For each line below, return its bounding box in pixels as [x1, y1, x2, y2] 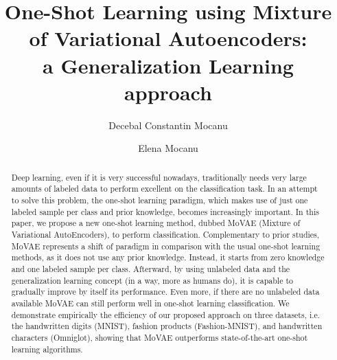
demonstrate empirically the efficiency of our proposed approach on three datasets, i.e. [11, 308, 321, 320]
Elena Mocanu [138, 141, 198, 155]
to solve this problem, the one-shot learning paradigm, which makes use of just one [11, 194, 308, 205]
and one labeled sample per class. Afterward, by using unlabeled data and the [11, 262, 290, 274]
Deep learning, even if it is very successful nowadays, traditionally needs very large [11, 171, 307, 183]
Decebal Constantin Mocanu [108, 117, 228, 132]
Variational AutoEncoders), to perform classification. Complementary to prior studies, [11, 228, 320, 240]
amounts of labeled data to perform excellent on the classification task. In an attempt [11, 183, 318, 194]
